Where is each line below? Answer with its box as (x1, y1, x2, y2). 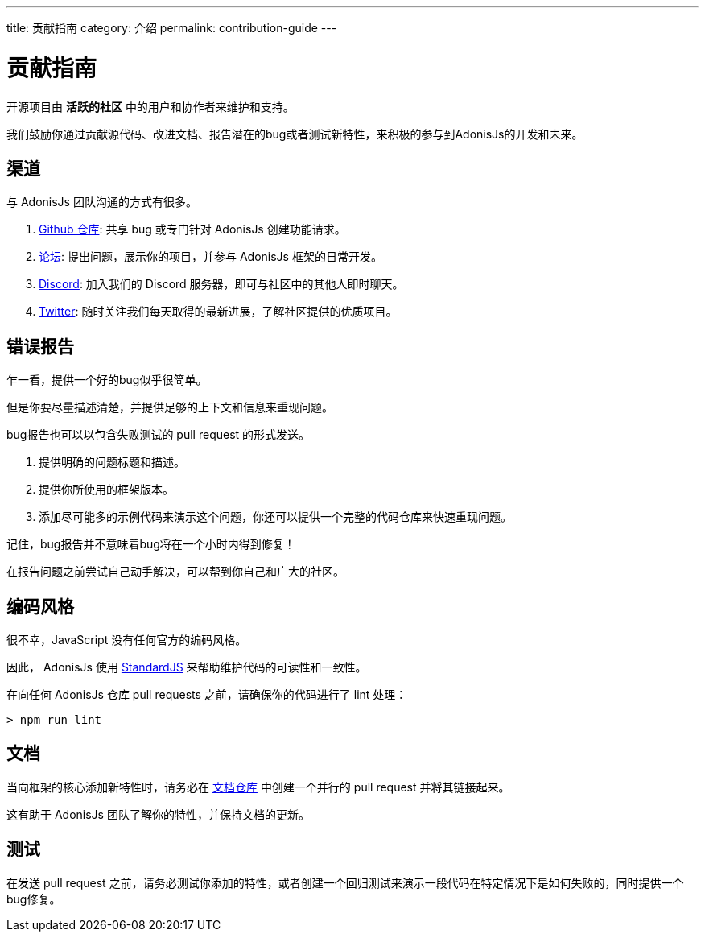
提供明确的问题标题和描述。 (39, 455, 185, 469)
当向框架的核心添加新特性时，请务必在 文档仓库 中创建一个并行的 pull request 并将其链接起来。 (6, 779, 510, 794)
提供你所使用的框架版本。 (39, 482, 174, 497)
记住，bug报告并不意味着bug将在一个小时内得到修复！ (6, 537, 295, 552)
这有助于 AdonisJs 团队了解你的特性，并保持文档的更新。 (6, 807, 310, 821)
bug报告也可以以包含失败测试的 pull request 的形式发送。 (6, 428, 311, 442)
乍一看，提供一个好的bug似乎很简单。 (6, 373, 208, 387)
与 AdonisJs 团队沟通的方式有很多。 (6, 195, 197, 209)
